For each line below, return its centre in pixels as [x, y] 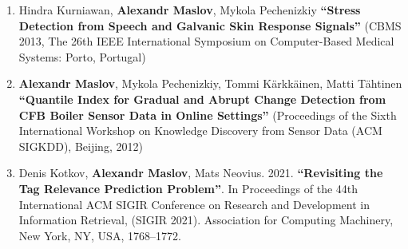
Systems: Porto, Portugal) [82, 56]
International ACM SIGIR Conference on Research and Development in [194, 204]
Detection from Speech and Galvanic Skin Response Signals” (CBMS [210, 25]
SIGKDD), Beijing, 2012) [81, 146]
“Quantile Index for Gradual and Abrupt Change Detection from [202, 99]
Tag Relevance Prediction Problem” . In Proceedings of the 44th [188, 188]
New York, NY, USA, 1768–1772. [100, 235]
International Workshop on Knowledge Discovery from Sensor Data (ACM [200, 130]
